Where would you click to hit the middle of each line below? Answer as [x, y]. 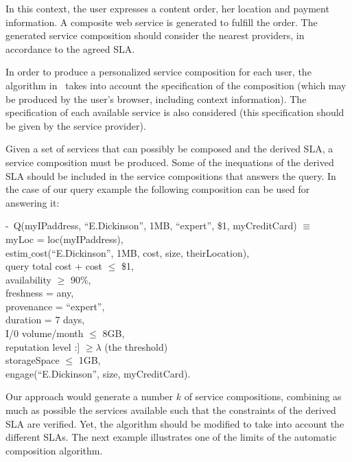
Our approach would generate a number [90, 396]
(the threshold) [136, 346]
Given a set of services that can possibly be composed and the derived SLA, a [169, 149]
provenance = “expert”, [55, 306]
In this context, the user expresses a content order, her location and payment [167, 8]
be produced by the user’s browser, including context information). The [156, 99]
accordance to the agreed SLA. [70, 48]
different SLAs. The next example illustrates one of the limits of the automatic [171, 437]
